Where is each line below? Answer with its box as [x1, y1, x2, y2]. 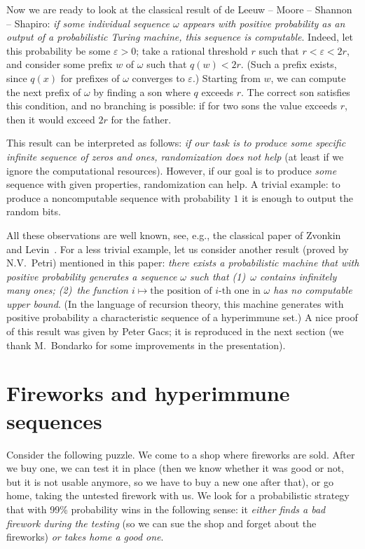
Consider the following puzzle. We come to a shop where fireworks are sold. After [6, 447, 355, 461]
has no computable [273, 283, 352, 297]
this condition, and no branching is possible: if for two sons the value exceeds [6, 98, 337, 113]
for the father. [111, 111, 172, 126]
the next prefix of [6, 84, 81, 99]
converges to [132, 70, 185, 85]
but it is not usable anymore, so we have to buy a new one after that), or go [6, 474, 333, 489]
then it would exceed [6, 111, 95, 126]
